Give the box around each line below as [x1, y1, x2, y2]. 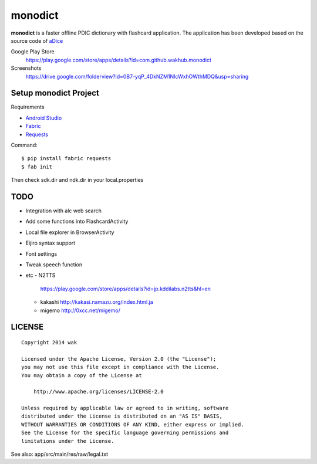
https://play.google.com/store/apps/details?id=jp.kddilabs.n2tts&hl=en [40, 285, 211, 292]
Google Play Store [11, 48, 55, 55]
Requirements [11, 103, 45, 111]
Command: [11, 141, 38, 148]
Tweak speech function [25, 261, 83, 268]
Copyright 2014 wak [21, 339, 77, 346]
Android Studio [25, 114, 62, 121]
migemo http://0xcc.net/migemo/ [40, 307, 120, 314]
